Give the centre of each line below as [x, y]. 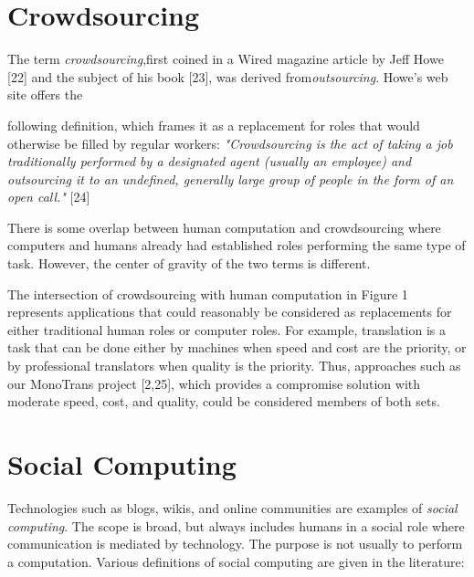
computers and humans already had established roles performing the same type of [237, 245]
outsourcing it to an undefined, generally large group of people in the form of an [231, 178]
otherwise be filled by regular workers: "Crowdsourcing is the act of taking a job [230, 143]
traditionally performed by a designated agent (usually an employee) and [210, 161]
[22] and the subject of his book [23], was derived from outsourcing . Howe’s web [228, 76]
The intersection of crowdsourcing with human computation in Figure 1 [208, 294]
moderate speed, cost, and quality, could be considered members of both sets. [224, 401]
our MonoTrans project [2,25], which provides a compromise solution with [214, 383]
